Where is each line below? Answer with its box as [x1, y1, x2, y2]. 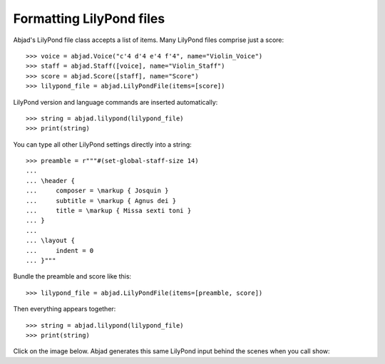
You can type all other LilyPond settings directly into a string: [13, 140, 192, 149]
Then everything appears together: [13, 305, 116, 313]
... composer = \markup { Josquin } [26, 187, 169, 195]
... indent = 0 [26, 246, 94, 254]
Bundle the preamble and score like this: [13, 272, 132, 281]
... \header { [26, 177, 75, 184]
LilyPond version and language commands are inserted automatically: [13, 98, 218, 106]
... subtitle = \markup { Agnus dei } [26, 197, 177, 204]
